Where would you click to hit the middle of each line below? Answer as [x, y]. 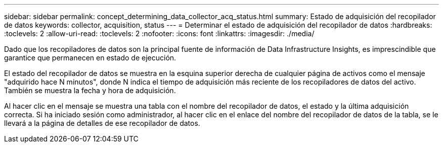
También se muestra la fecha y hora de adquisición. [90, 90]
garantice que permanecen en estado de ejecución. [90, 58]
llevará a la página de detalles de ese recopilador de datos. [102, 123]
